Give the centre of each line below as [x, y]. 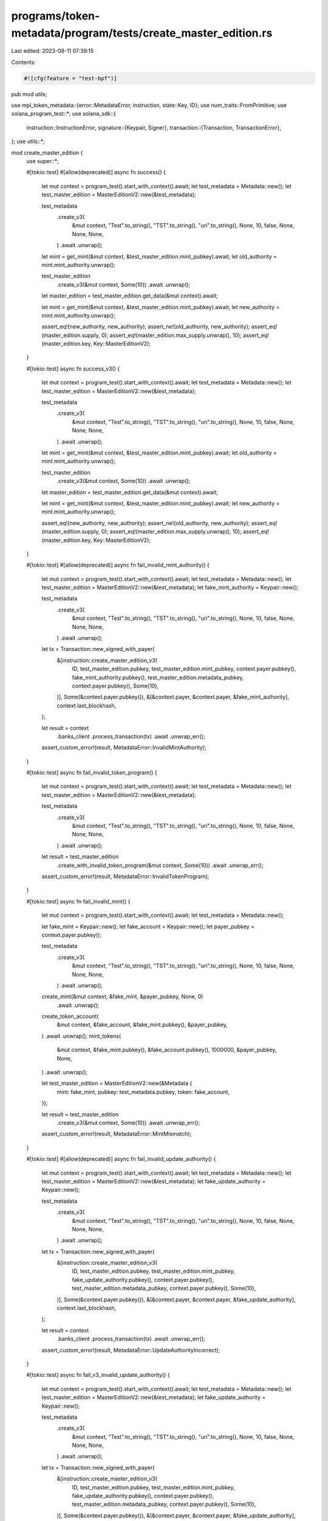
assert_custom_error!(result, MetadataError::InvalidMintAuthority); [124, 748]
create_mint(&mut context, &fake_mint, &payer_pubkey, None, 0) [122, 997]
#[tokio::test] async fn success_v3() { [73, 369]
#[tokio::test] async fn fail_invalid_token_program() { [92, 773]
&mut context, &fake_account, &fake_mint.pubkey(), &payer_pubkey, [142, 1025]
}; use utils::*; [28, 141]
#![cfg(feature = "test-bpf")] [71, 78]
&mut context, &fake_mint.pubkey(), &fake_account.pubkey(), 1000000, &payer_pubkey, [167, 1050]
